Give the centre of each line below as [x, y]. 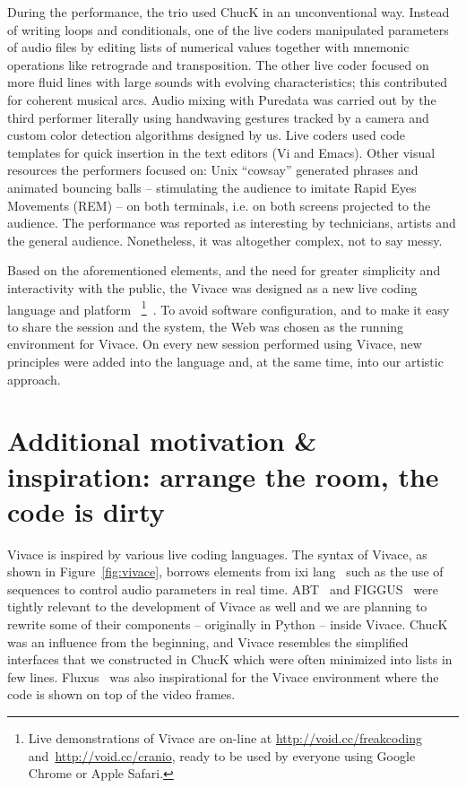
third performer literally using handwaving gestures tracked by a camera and [218, 117]
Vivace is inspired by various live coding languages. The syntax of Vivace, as [217, 554]
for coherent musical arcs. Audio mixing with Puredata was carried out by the [222, 99]
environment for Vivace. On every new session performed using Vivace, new [215, 344]
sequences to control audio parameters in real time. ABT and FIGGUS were [223, 589]
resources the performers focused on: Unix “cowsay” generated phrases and [213, 170]
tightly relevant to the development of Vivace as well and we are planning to [217, 606]
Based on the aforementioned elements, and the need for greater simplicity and [224, 270]
